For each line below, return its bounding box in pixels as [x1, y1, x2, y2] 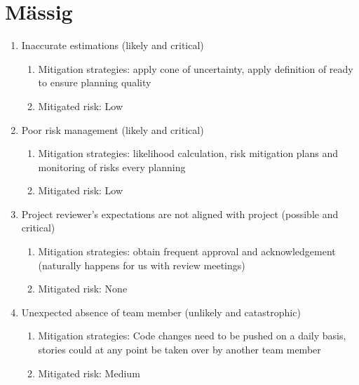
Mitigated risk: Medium [38, 365, 140, 380]
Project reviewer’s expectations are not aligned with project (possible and [21, 206, 339, 221]
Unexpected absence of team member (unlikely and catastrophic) [21, 304, 301, 319]
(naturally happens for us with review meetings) [38, 257, 245, 272]
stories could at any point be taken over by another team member [38, 342, 321, 357]
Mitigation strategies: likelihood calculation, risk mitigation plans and [38, 146, 339, 161]
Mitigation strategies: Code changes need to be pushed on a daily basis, [38, 328, 346, 343]
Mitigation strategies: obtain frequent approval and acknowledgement [38, 244, 336, 259]
